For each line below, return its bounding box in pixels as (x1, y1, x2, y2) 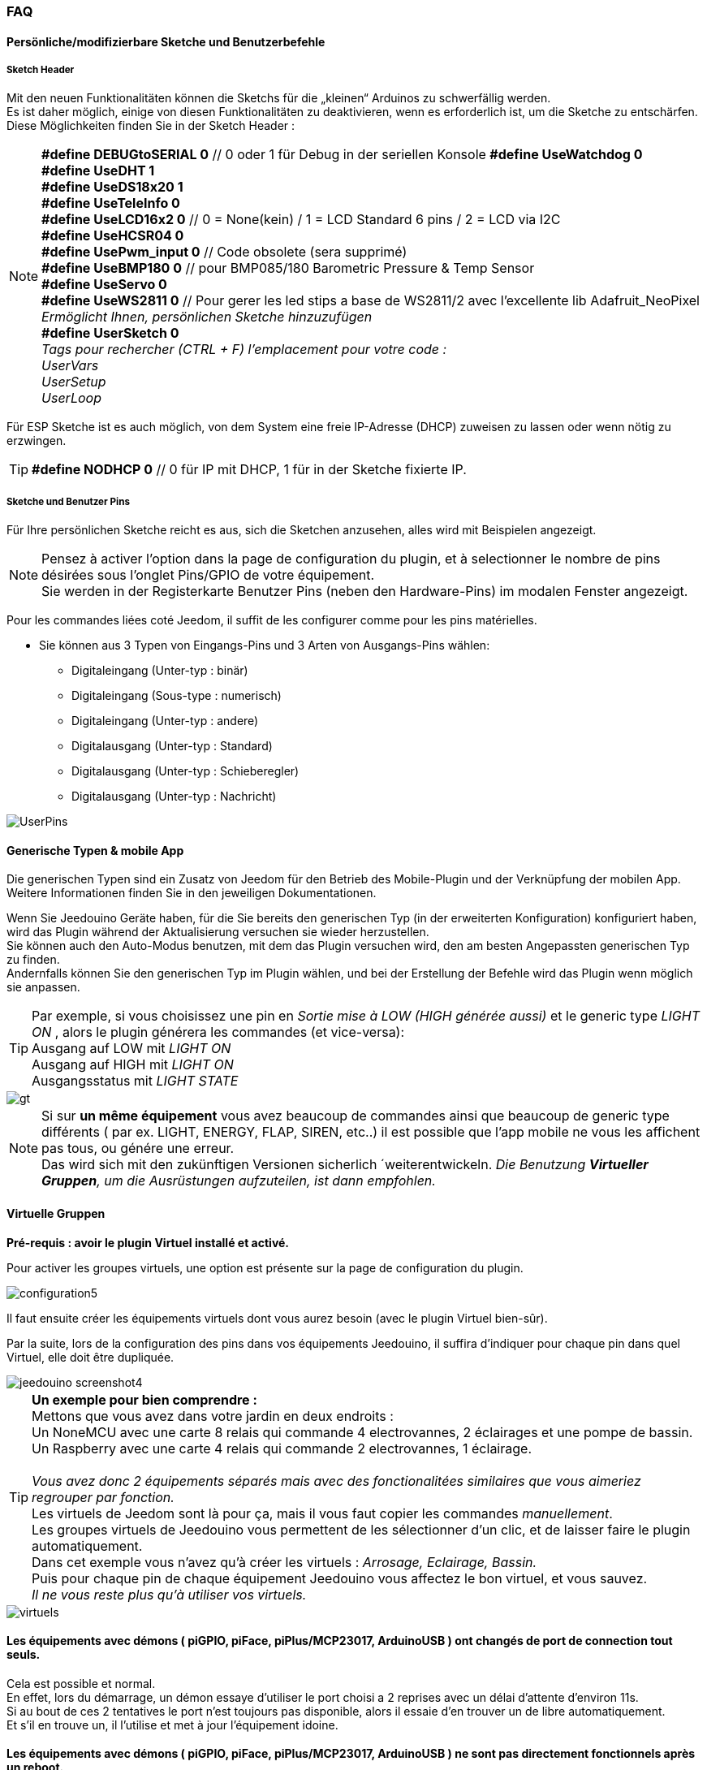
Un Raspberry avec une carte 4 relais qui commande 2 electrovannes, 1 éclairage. (32, 1440, 532, 1457)
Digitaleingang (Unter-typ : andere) (71, 714, 259, 728)
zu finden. (6, 952, 60, 967)
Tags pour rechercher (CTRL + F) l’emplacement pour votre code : (41, 341, 447, 358)
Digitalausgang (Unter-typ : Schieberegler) (71, 764, 300, 779)
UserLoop (41, 390, 101, 407)
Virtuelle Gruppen (6, 1207, 106, 1220)
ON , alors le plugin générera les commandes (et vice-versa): (32, 1024, 405, 1041)
